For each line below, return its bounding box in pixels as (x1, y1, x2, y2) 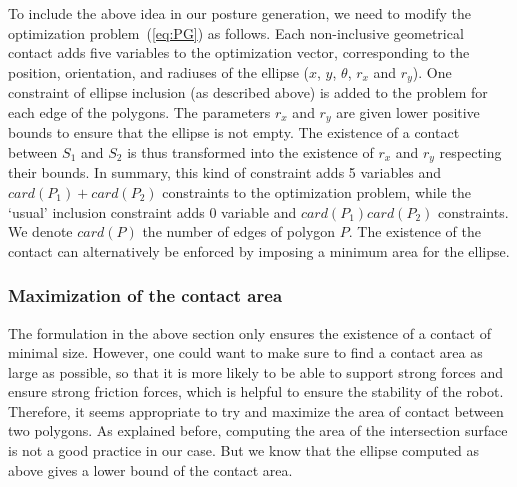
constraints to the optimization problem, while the (162, 181, 471, 202)
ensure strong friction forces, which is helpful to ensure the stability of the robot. (8, 381, 504, 402)
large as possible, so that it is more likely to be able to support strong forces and (8, 361, 504, 382)
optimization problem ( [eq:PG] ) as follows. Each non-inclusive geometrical (8, 22, 464, 43)
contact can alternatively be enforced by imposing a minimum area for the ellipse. (8, 240, 510, 261)
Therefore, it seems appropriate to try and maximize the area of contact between (8, 400, 504, 421)
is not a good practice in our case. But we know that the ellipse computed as (8, 440, 480, 461)
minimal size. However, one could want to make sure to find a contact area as (8, 342, 483, 363)
